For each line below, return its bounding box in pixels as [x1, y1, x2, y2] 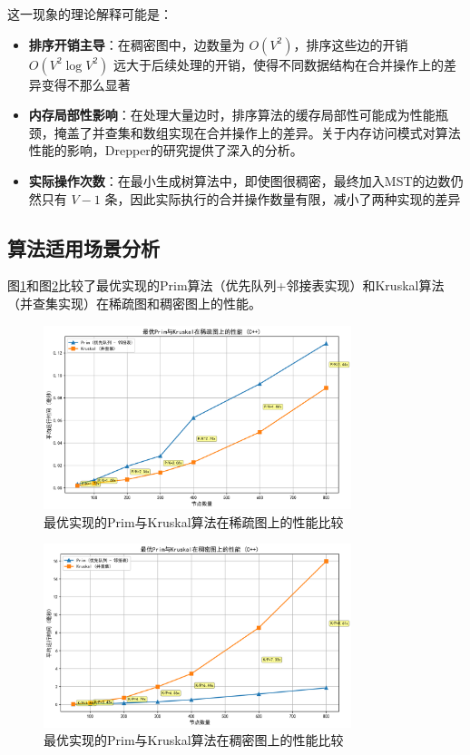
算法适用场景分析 [7, 233, 160, 261]
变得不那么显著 [41, 74, 131, 93]
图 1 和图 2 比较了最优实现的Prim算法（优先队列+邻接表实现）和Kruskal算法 [7, 276, 445, 295]
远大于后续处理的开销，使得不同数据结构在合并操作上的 [113, 54, 444, 74]
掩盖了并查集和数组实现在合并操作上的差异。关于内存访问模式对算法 [54, 123, 461, 142]
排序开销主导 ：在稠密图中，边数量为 [28, 34, 245, 54]
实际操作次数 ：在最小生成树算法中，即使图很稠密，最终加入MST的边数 [28, 171, 451, 190]
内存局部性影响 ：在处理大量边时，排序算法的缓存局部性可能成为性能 [28, 105, 436, 124]
